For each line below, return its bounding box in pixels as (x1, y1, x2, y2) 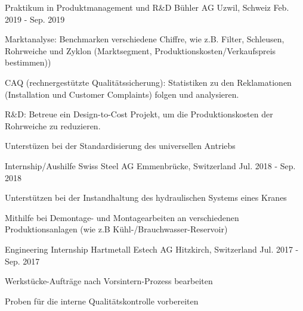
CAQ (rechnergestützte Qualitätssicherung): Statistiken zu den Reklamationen (5, 76, 292, 88)
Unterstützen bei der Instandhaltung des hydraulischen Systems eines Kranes (5, 191, 287, 204)
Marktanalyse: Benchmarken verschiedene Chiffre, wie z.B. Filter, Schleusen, (5, 33, 285, 45)
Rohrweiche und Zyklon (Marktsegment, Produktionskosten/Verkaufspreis (5, 44, 276, 57)
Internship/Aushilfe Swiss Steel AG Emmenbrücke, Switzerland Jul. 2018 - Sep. (5, 159, 296, 172)
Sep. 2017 (5, 254, 40, 267)
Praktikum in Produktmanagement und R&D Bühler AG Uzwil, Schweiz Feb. (5, 1, 289, 13)
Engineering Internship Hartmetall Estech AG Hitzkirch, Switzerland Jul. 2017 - (5, 242, 299, 255)
